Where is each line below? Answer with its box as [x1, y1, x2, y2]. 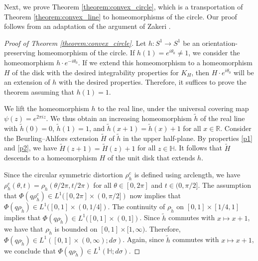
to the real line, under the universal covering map [98, 103, 249, 114]
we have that [4, 223, 43, 234]
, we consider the [188, 47, 240, 58]
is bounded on [54, 223, 98, 234]
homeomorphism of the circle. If [37, 47, 135, 58]
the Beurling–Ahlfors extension [4, 132, 99, 143]
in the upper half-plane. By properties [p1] [123, 132, 253, 143]
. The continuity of [108, 201, 165, 212]
